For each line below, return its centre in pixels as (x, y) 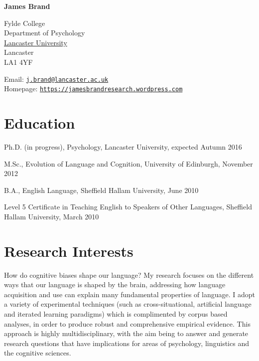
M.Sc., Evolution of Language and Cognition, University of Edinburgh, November (129, 163)
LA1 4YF (18, 62)
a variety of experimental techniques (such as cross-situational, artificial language (128, 304)
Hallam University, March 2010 (52, 216)
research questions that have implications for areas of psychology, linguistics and (127, 343)
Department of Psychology (45, 33)
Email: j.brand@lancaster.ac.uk (56, 79)
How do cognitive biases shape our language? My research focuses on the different (129, 274)
